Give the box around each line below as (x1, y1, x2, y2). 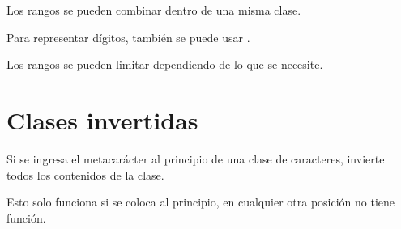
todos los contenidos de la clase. (6, 166, 164, 183)
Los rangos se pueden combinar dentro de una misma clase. (6, 2, 301, 18)
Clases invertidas (6, 103, 198, 136)
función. (6, 209, 46, 226)
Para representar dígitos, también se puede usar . (6, 28, 250, 45)
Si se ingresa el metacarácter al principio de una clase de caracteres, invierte (6, 150, 385, 167)
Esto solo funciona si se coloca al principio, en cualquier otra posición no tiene (6, 193, 395, 210)
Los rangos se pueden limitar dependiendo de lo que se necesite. (6, 56, 323, 73)
